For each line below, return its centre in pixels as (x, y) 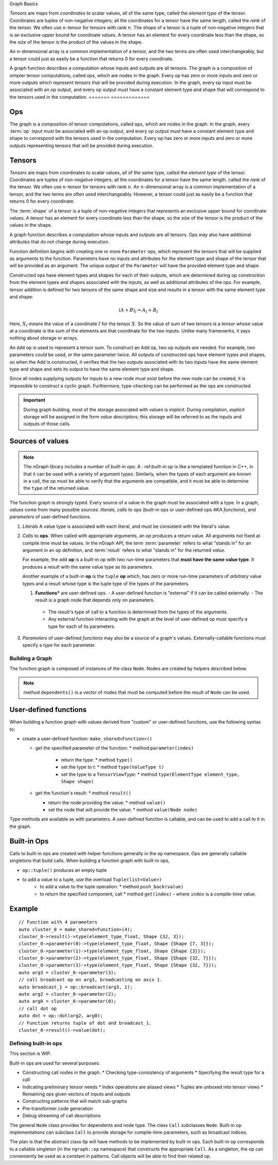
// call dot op (38, 1008)
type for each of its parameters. (82, 626)
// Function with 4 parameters (58, 922)
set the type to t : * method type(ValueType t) (113, 767)
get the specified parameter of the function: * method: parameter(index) (115, 748)
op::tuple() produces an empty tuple (65, 870)
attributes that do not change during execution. (59, 242)
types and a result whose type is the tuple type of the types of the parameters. (106, 584)
